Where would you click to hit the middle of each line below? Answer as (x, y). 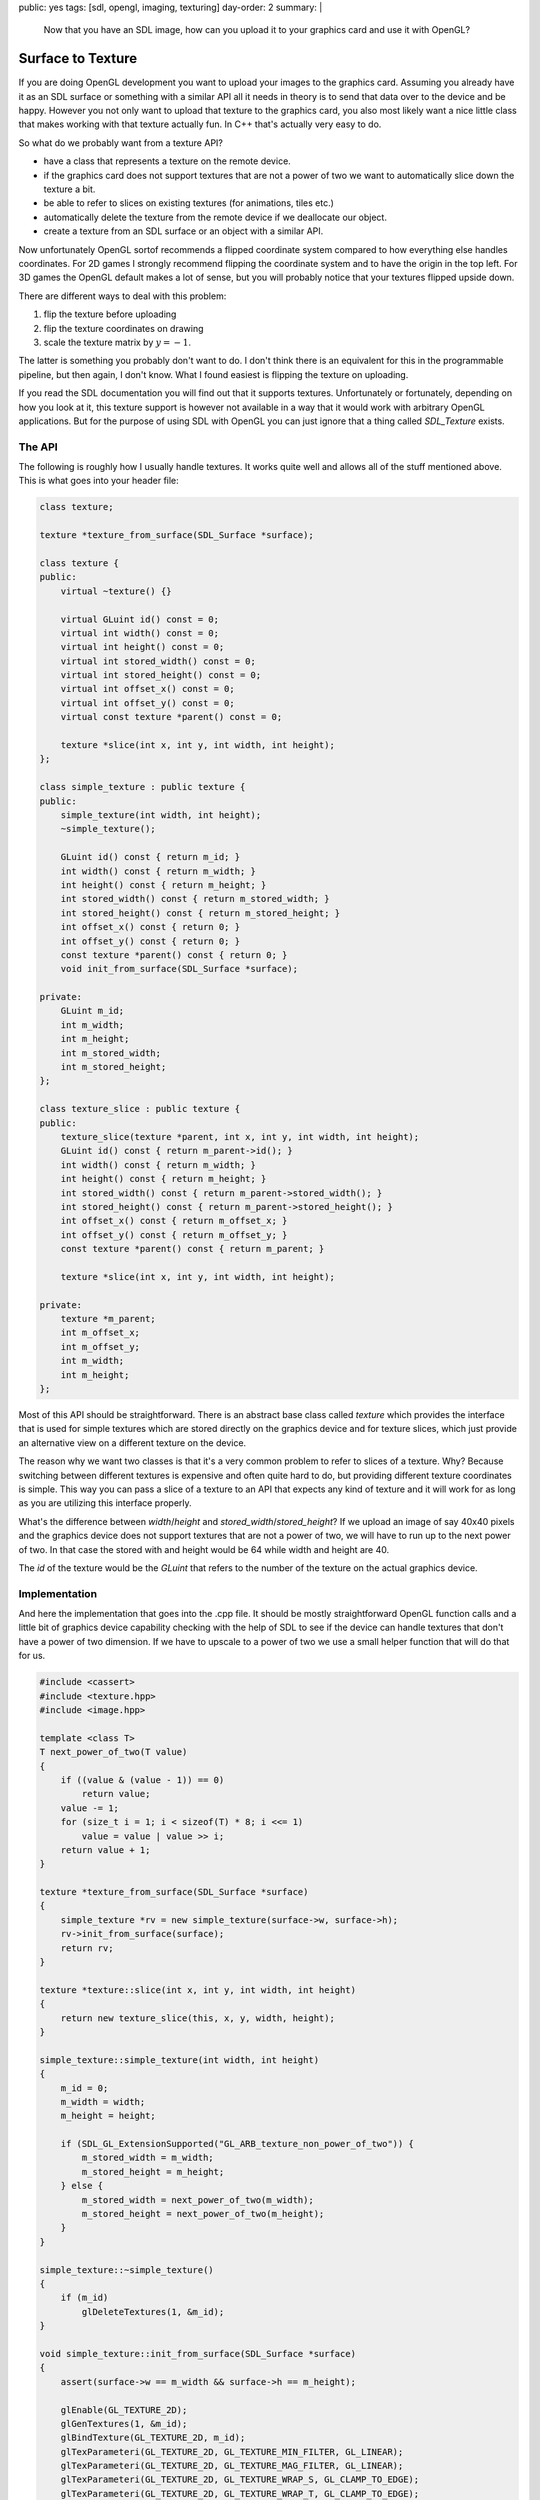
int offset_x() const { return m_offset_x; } (174, 1221)
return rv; (87, 1948)
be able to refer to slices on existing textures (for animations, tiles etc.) (189, 203)
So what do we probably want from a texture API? (121, 142)
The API (38, 447)
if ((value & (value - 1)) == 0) (142, 1779)
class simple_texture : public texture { (142, 787)
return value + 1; (105, 1849)
